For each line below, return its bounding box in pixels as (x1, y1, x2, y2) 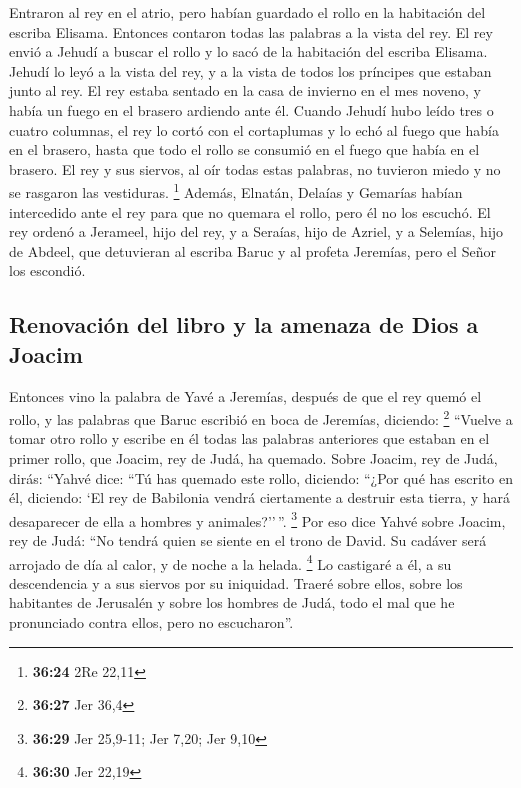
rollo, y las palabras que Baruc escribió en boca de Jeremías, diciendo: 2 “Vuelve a (9, 406, 513, 429)
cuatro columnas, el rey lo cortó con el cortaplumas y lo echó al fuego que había (9, 119, 499, 140)
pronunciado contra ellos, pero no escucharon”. (9, 612, 294, 633)
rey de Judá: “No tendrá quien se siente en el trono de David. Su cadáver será (9, 530, 487, 551)
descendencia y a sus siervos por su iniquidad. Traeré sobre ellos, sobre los (9, 572, 463, 593)
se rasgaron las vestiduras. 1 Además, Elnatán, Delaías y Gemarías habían (9, 179, 463, 202)
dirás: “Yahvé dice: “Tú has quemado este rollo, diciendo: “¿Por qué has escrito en (9, 467, 513, 488)
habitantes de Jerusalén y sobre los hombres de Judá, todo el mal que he (9, 592, 455, 613)
